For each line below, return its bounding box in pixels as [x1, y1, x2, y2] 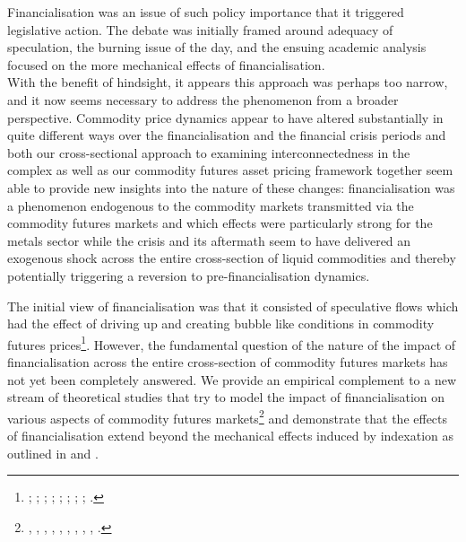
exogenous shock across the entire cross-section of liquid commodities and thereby [7, 249, 456, 267]
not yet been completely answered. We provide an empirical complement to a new [7, 370, 457, 389]
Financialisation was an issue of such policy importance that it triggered [7, 3, 404, 21]
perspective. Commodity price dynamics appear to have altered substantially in [7, 108, 444, 127]
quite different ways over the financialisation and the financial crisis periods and [7, 126, 446, 144]
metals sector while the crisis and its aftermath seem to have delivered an [7, 231, 411, 249]
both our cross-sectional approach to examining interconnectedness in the [7, 143, 410, 162]
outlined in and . [7, 443, 99, 462]
